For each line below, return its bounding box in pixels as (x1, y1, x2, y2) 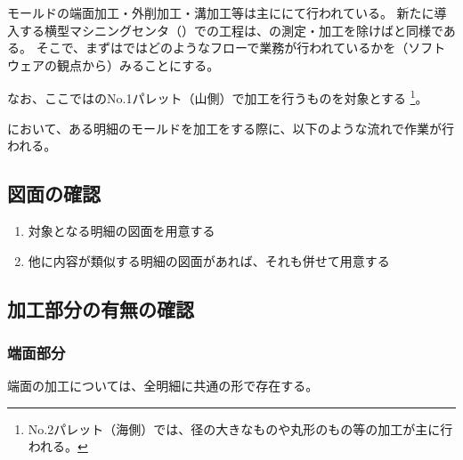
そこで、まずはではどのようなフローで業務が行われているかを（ (36, 38, 409, 57)
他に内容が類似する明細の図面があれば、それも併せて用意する (28, 251, 390, 270)
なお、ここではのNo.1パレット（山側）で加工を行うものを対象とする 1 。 (7, 86, 428, 108)
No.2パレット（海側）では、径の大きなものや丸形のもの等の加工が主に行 (28, 419, 453, 438)
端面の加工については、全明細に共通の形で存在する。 (7, 376, 319, 395)
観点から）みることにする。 (56, 55, 220, 74)
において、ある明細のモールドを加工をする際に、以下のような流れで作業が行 (7, 118, 455, 137)
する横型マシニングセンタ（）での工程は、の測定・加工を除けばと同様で (19, 20, 443, 39)
